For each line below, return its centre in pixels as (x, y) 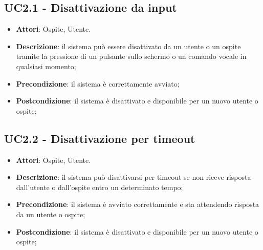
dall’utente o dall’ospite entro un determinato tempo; (100, 187)
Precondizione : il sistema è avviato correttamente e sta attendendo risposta (138, 204)
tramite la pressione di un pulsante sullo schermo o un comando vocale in (131, 56)
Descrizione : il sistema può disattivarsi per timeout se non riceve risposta (134, 177)
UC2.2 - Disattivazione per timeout (100, 138)
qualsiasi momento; (46, 66)
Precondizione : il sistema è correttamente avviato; (98, 83)
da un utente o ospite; (51, 214)
